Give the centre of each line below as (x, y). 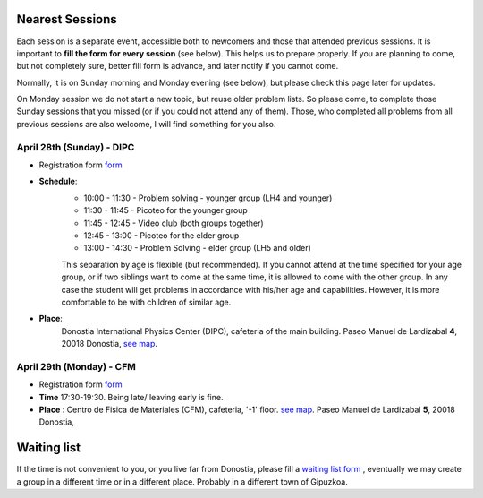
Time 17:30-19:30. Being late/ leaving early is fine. (131, 397)
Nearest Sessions (67, 19)
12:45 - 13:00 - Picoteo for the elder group (161, 235)
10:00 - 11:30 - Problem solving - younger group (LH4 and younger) (208, 198)
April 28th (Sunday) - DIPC (76, 147)
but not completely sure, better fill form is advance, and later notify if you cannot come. (178, 66)
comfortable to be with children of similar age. (146, 302)
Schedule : (58, 181)
